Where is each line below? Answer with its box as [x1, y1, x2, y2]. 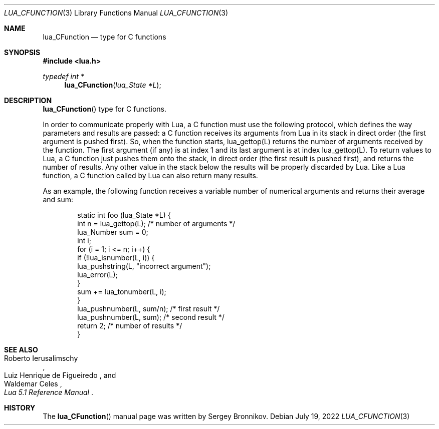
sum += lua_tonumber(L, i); [77, 287, 166, 296]
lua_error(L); [77, 270, 118, 279]
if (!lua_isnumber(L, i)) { [77, 253, 155, 262]
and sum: [43, 195, 73, 204]
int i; [77, 236, 91, 245]
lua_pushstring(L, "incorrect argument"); [77, 262, 211, 270]
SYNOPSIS [4, 48, 41, 57]
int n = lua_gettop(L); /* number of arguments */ [77, 219, 236, 228]
